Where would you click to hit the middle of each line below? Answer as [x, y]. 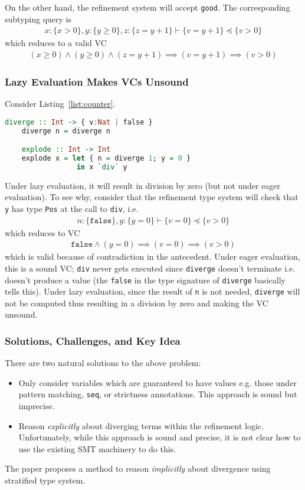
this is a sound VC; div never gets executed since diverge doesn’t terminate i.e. [150, 268]
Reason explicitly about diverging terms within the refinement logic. [141, 425]
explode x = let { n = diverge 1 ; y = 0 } [106, 158]
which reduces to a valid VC [56, 43]
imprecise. [37, 406]
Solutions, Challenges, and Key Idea [93, 340]
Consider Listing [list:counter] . [60, 104]
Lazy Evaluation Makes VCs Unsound [97, 81]
